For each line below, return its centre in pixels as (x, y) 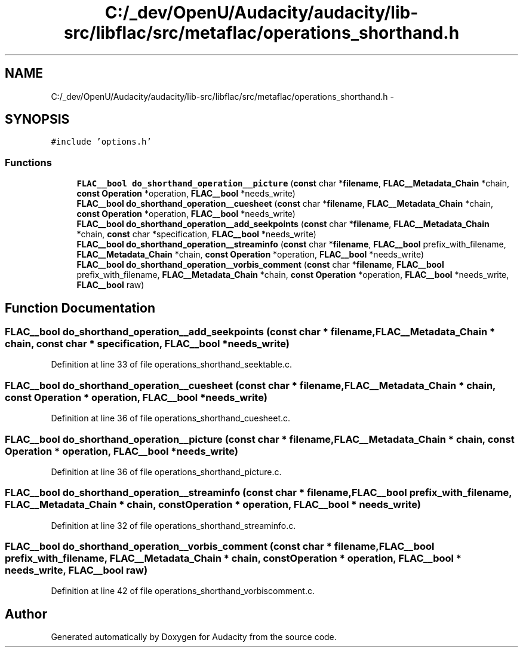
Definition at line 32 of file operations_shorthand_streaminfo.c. (173, 525)
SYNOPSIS (37, 120)
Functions (28, 162)
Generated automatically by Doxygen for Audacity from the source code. (194, 637)
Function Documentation (80, 308)
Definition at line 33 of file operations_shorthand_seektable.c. (172, 365)
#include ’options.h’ (101, 142)
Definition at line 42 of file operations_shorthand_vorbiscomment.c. (183, 591)
